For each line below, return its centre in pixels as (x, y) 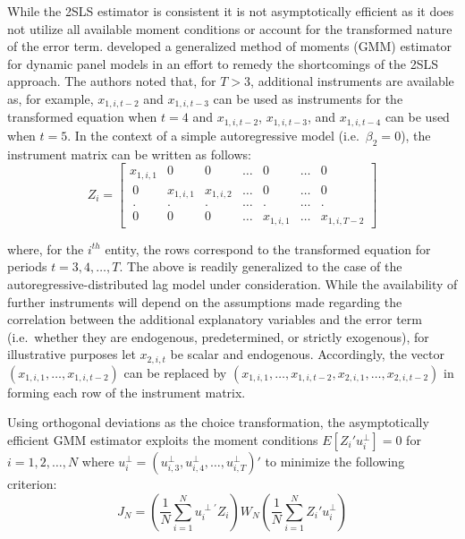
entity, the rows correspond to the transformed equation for (268, 248)
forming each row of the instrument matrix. (127, 392)
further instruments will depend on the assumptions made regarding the (205, 301)
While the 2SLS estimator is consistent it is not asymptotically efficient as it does (231, 11)
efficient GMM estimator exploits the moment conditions (163, 439)
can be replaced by (175, 372)
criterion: (32, 483)
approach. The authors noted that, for (112, 81)
